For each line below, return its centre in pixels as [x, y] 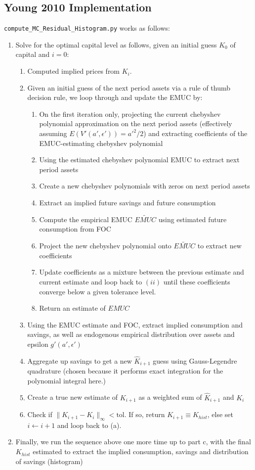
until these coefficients [197, 281]
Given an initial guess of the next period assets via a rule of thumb [129, 87]
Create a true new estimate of [73, 397]
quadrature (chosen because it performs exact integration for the [125, 371]
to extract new [219, 246]
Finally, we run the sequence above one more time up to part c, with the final [133, 442]
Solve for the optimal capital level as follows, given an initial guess [116, 44]
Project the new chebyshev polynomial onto [105, 246]
